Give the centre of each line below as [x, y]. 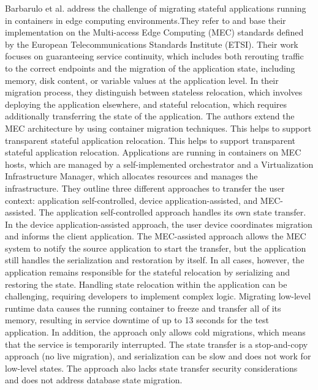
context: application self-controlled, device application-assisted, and [131, 200]
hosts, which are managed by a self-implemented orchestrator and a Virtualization [159, 164]
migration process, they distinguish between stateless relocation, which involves [154, 92]
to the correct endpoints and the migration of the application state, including [150, 68]
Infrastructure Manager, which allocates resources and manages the [131, 176]
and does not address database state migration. [94, 380]
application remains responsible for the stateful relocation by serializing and [147, 272]
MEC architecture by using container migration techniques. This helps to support [158, 128]
